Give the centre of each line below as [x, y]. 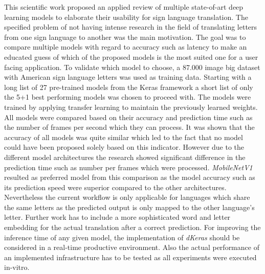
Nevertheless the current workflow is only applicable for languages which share [127, 197]
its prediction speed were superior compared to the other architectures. [115, 187]
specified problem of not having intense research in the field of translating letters [131, 27]
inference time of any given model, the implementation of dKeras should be [122, 237]
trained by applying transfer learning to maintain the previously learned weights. [131, 107]
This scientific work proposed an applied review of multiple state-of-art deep [124, 7]
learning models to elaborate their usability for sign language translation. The [126, 17]
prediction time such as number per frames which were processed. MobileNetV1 [128, 167]
